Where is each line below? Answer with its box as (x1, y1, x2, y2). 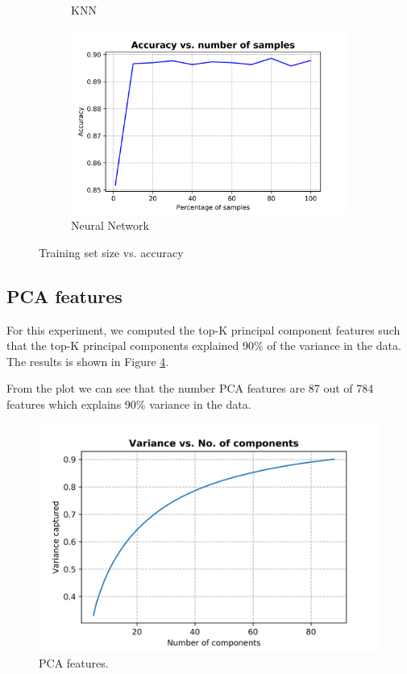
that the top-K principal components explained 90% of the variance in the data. (6, 337, 401, 354)
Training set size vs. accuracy (39, 243, 184, 260)
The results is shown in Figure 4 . (6, 352, 169, 369)
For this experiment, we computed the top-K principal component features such (6, 321, 401, 338)
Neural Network (71, 217, 149, 234)
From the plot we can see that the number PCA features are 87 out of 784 (6, 380, 374, 397)
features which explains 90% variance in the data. (6, 396, 251, 413)
